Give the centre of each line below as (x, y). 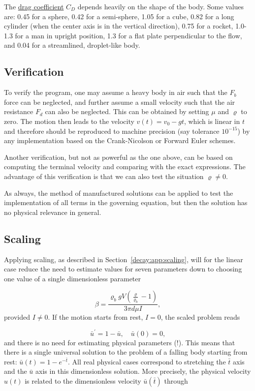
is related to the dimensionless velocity (83, 381)
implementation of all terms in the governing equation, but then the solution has (126, 202)
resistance (19, 111)
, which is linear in (212, 121)
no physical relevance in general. (53, 212)
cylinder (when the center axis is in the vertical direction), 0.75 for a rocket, (119, 26)
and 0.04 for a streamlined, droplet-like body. (72, 45)
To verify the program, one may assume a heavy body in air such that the (116, 92)
